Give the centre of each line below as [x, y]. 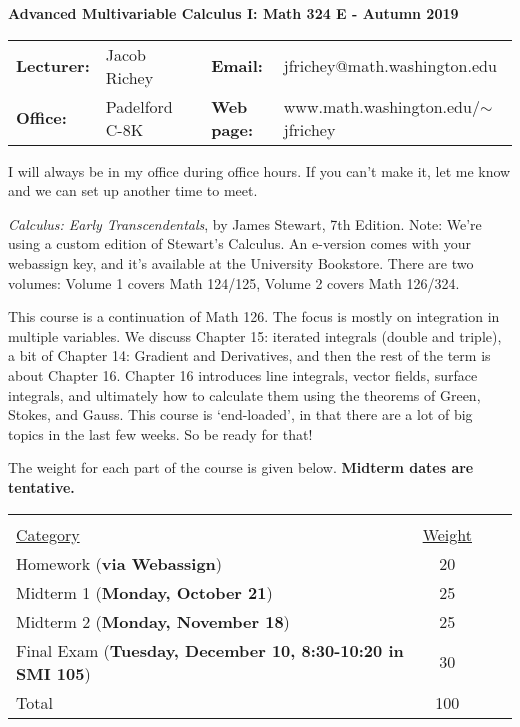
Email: [237, 66]
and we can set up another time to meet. [133, 190]
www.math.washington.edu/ [381, 106]
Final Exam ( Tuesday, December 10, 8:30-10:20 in [210, 650]
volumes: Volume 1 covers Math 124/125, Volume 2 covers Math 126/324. [234, 282]
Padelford [139, 106]
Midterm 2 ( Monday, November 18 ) [153, 621]
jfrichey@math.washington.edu [390, 66]
